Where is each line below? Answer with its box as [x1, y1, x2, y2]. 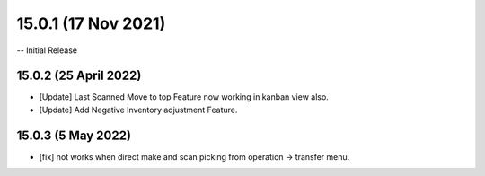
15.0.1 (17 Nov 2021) [16, 13, 166, 33]
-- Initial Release [16, 45, 78, 56]
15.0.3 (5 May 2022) [16, 128, 132, 143]
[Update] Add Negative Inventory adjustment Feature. [39, 104, 238, 115]
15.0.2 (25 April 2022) [16, 68, 142, 84]
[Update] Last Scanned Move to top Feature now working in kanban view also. [39, 92, 330, 102]
